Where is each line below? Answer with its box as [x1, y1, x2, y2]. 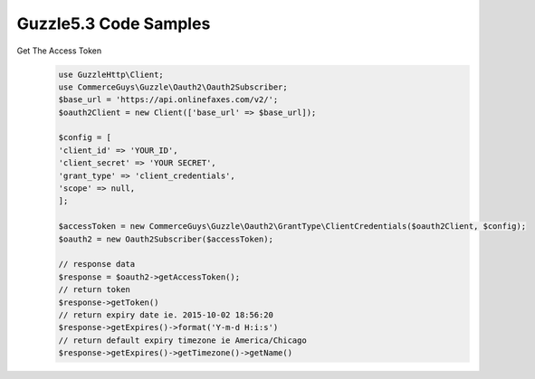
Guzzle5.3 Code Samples [16, 14, 211, 33]
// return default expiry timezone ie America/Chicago [58, 335, 307, 346]
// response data [58, 259, 136, 270]
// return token [58, 285, 131, 295]
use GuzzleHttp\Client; [58, 69, 165, 80]
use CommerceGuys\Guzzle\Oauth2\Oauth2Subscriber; [58, 81, 289, 92]
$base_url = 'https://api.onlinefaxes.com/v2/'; [58, 95, 279, 105]
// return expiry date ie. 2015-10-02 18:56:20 [58, 309, 273, 320]
